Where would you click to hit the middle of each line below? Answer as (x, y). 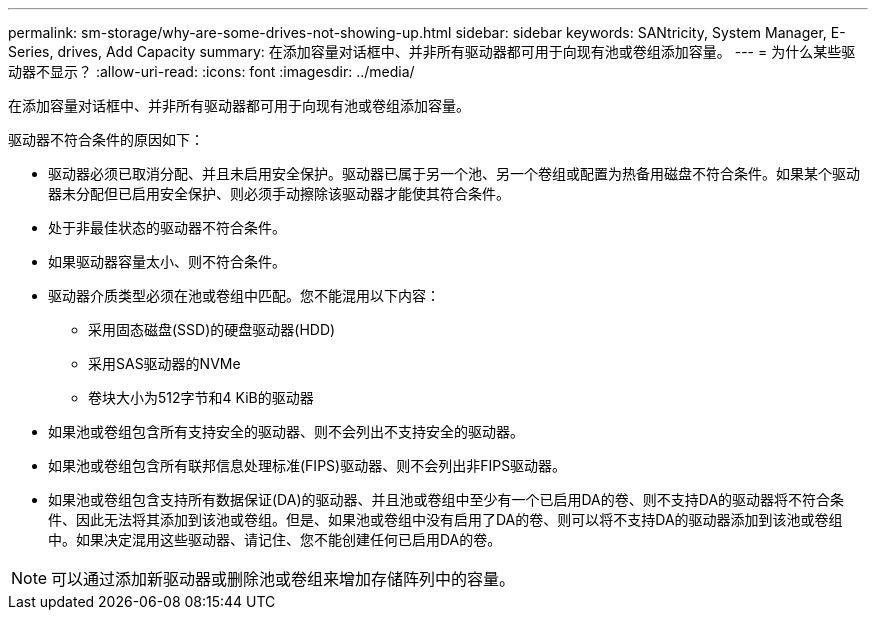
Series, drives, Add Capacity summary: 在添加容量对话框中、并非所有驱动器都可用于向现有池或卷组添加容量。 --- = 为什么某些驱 (432, 51)
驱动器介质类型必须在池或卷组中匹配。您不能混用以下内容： (244, 295)
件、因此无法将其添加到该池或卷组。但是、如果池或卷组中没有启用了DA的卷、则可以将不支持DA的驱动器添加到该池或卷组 (445, 519)
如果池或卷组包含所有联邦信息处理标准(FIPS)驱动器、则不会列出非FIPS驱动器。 (307, 465)
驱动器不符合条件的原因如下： (106, 139)
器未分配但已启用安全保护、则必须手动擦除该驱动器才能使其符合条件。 (279, 193)
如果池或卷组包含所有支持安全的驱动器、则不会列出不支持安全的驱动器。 (286, 431)
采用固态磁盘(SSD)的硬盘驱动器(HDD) (212, 329)
